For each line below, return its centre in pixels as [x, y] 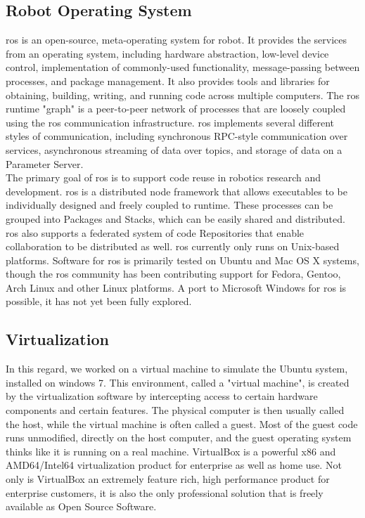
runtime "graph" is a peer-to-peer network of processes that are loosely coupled [176, 109]
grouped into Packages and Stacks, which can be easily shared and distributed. [175, 218]
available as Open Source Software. [81, 506]
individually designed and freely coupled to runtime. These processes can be [169, 205]
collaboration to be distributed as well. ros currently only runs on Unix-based [173, 246]
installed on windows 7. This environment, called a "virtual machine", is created [178, 382]
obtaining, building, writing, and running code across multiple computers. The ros [183, 95]
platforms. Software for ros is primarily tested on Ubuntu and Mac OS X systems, [182, 260]
